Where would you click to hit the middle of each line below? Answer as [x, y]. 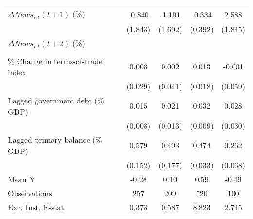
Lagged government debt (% [56, 100]
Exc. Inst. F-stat [36, 207]
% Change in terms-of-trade [55, 61]
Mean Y [22, 179]
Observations [30, 193]
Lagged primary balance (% [55, 139]
